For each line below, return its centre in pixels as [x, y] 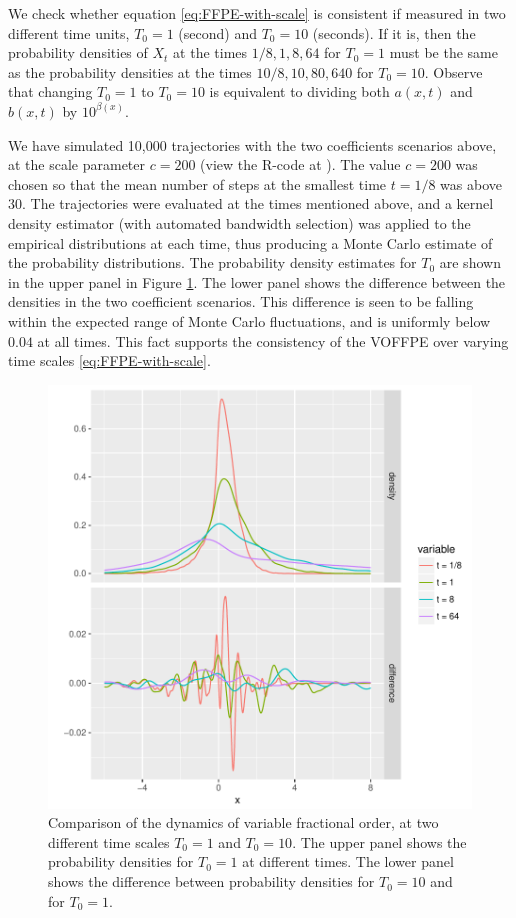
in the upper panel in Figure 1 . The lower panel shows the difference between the [257, 281]
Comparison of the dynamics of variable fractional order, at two [243, 822]
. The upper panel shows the [379, 841]
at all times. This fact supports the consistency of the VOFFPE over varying [273, 340]
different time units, [69, 32]
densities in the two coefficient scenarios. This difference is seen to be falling [241, 301]
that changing [50, 91]
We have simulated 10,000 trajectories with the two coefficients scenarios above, [252, 144]
